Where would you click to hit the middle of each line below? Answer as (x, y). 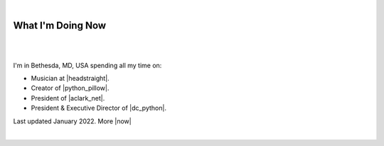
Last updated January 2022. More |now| (72, 121)
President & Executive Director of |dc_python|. (99, 108)
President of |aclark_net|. (68, 98)
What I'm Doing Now (60, 25)
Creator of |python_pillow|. (70, 88)
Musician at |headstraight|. (70, 79)
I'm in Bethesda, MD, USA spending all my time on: (87, 65)
